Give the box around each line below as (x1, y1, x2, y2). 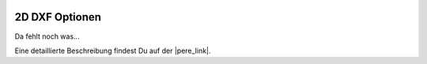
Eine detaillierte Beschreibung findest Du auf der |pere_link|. (14, 46, 211, 55)
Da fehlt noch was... (14, 32, 80, 41)
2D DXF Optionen (14, 10, 102, 24)
